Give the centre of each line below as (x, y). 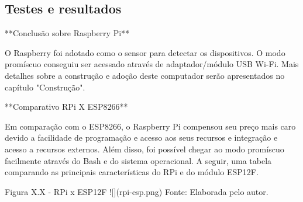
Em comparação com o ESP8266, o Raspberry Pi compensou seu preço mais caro (150, 126)
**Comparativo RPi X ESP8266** (66, 107)
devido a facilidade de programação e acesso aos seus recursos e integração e (141, 137)
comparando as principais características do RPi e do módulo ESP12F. (132, 172)
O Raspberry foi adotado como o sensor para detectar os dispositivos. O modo (145, 52)
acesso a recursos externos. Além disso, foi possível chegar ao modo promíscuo (144, 149)
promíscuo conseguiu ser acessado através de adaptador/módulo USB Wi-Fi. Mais (152, 64)
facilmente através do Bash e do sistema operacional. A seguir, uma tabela (138, 160)
